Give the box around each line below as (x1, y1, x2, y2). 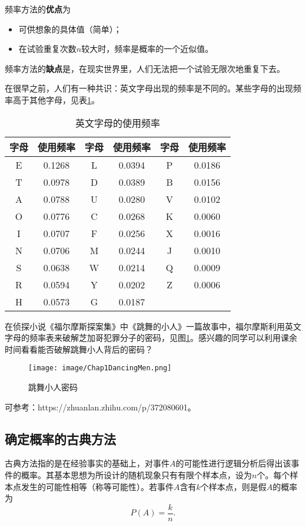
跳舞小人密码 (28, 381, 78, 393)
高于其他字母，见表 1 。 (12, 93, 99, 106)
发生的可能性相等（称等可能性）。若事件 (21, 480, 174, 492)
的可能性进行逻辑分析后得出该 (175, 457, 291, 469)
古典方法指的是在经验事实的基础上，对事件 (5, 457, 169, 469)
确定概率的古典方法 (5, 429, 116, 448)
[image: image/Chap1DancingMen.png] (28, 364, 172, 373)
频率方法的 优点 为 (5, 3, 71, 15)
